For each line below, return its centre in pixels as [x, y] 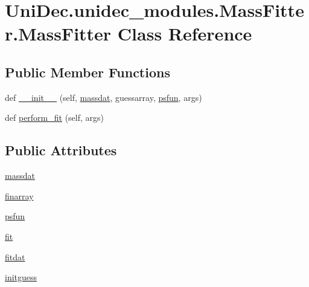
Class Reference [185, 34]
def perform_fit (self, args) [55, 118]
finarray [19, 195]
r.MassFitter [58, 34]
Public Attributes [61, 150]
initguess [21, 277]
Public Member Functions [88, 72]
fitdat [15, 256]
